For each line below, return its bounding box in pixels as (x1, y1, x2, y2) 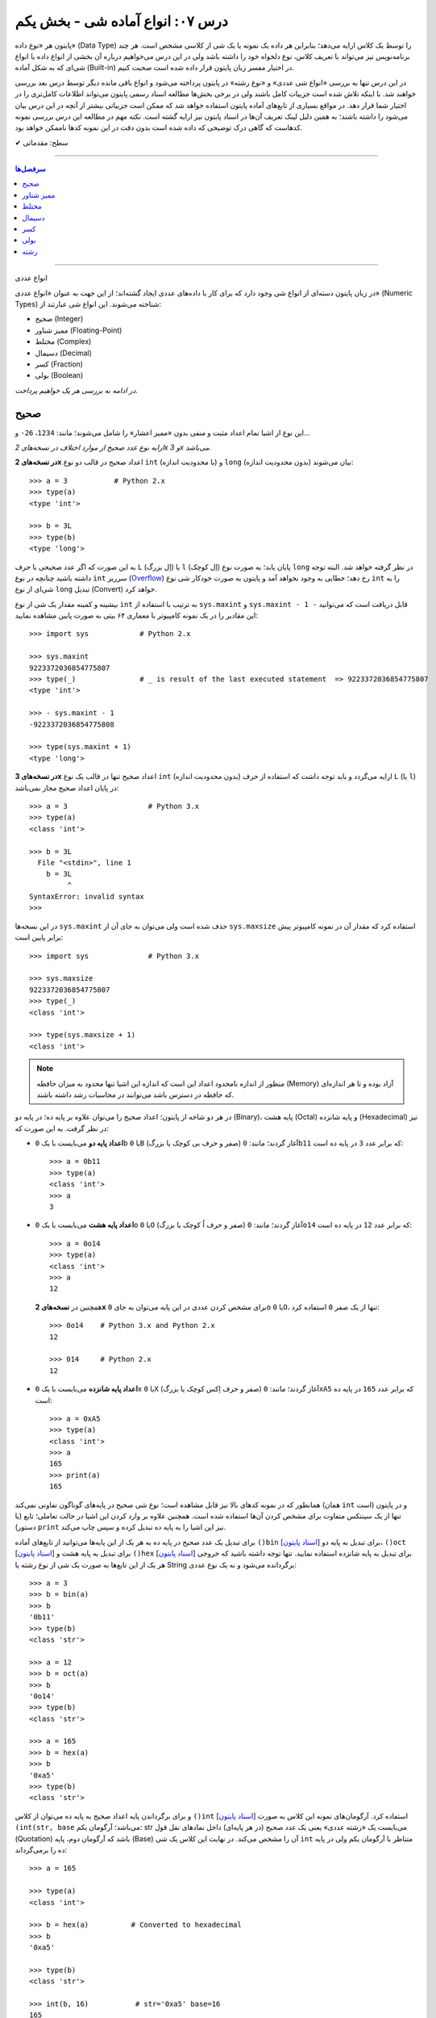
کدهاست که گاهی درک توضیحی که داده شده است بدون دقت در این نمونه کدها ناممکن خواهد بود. (15, 123, 303, 132)
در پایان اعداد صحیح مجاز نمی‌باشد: (15, 783, 119, 793)
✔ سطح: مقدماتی (15, 137, 69, 147)
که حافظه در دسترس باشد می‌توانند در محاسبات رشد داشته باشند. (36, 1090, 235, 1099)
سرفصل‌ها (15, 164, 46, 174)
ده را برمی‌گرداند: (15, 1844, 68, 1854)
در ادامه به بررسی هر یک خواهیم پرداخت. (15, 385, 139, 395)
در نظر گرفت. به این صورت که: (15, 1123, 109, 1133)
